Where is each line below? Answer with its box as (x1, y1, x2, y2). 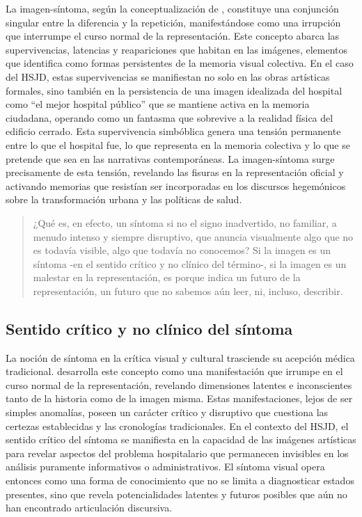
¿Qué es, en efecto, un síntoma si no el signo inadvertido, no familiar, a (33, 215, 337, 230)
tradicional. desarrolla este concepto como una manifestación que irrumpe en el (6, 364, 343, 379)
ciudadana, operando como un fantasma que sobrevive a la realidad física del (6, 110, 333, 125)
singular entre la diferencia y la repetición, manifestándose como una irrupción (6, 15, 341, 29)
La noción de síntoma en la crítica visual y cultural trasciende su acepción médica (6, 350, 355, 365)
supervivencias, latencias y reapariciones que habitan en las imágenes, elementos (6, 42, 348, 56)
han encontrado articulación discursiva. (6, 500, 173, 515)
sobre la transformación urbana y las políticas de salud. (6, 192, 242, 207)
